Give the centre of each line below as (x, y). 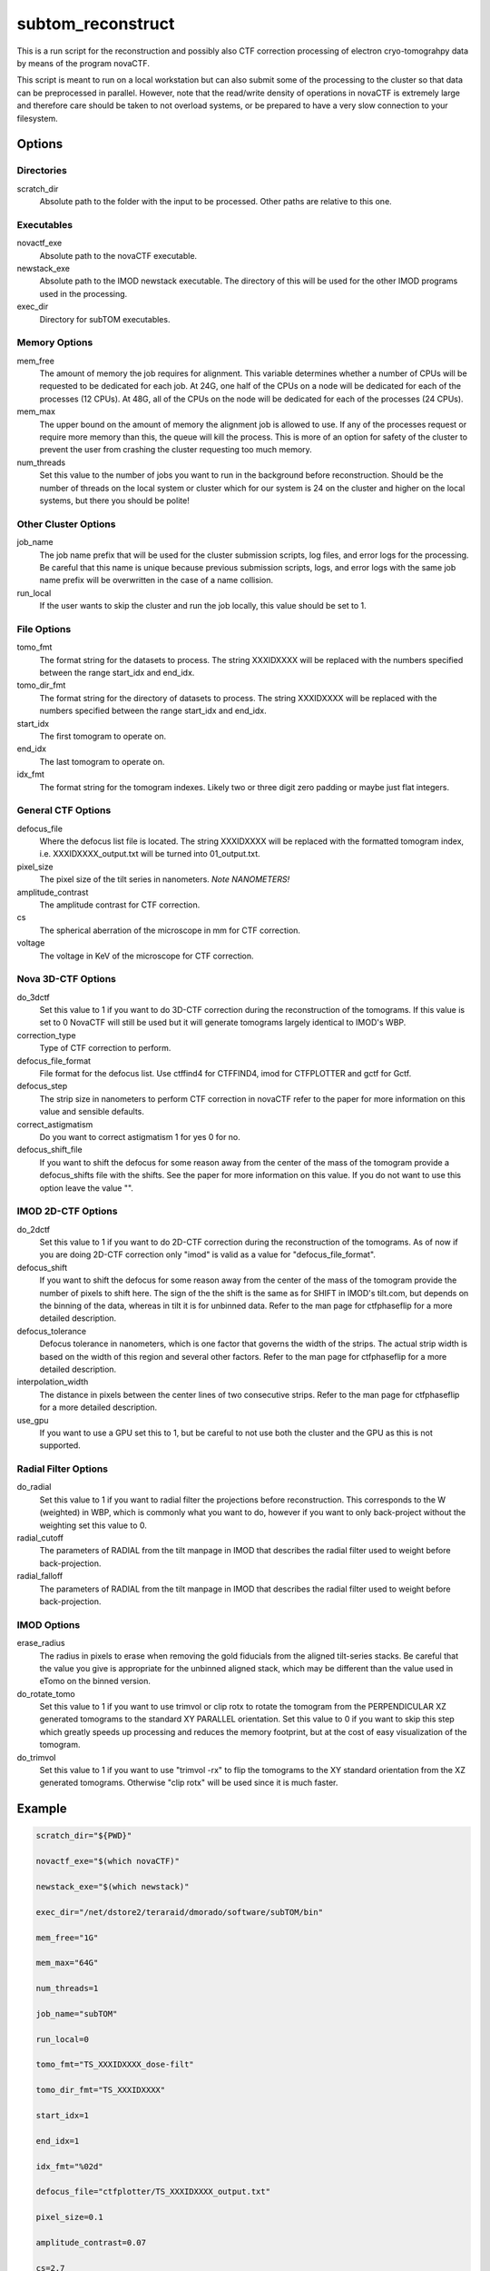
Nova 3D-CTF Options (67, 979)
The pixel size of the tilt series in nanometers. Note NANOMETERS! (165, 879)
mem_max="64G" (67, 1963)
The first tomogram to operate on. (103, 736)
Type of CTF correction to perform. (105, 1048)
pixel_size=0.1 (69, 2217)
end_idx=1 (58, 2141)
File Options (44, 629)
